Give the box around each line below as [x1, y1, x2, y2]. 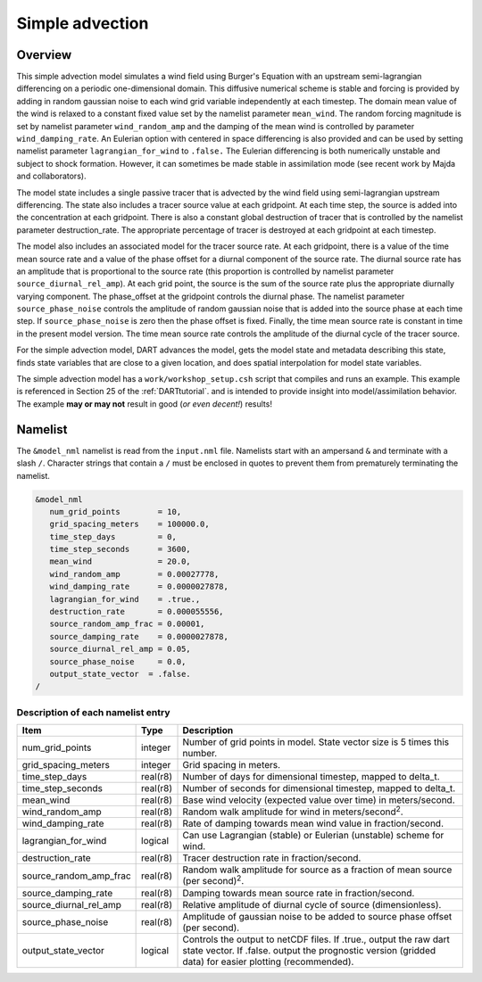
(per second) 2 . [182, 873, 245, 887]
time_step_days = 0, [49, 532, 178, 541]
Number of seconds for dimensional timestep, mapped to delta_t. [182, 782, 456, 795]
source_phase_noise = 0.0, [49, 656, 187, 666]
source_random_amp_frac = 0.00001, [49, 619, 205, 629]
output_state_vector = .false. [49, 669, 191, 679]
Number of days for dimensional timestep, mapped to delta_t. [182, 771, 440, 783]
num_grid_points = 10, [49, 507, 182, 516]
